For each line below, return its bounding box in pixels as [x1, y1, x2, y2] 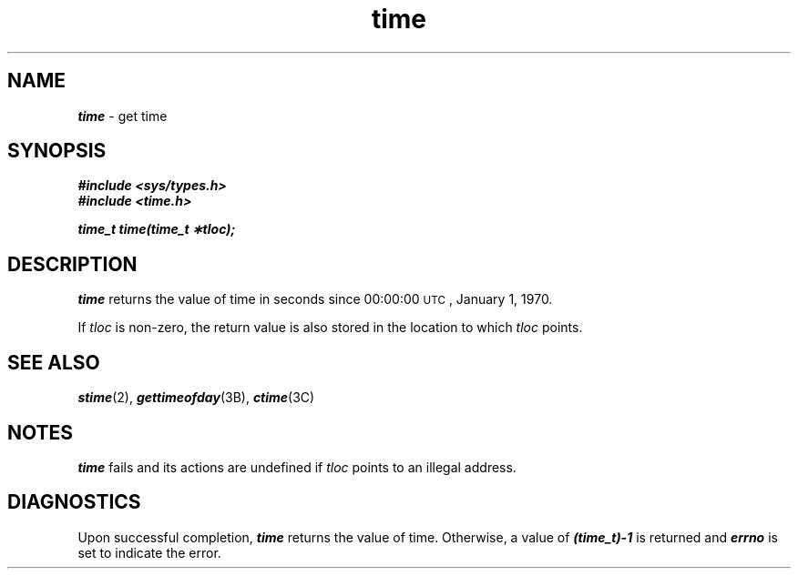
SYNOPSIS [7, 139, 107, 163]
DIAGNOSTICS [7, 490, 141, 514]
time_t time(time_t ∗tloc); [77, 221, 236, 237]
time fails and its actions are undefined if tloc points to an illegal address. [77, 459, 517, 475]
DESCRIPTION [7, 252, 138, 276]
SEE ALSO [7, 350, 100, 374]
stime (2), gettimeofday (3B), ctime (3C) [77, 389, 315, 406]
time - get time [77, 107, 168, 124]
